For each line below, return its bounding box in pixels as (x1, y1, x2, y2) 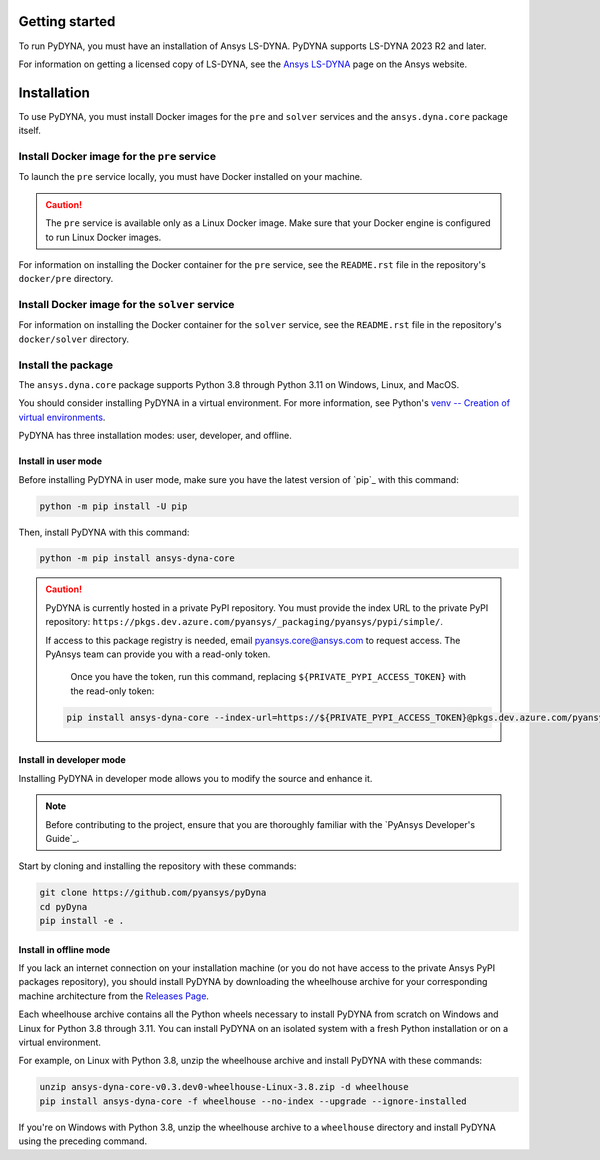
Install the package (18, 358, 114, 372)
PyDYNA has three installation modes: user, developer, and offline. (18, 430, 292, 442)
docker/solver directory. (18, 333, 130, 345)
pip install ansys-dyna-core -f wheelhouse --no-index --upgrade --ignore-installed (39, 1095, 467, 1107)
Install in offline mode (18, 943, 111, 955)
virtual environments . (18, 411, 106, 423)
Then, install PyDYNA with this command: (18, 526, 190, 538)
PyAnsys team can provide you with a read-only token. (45, 648, 271, 660)
